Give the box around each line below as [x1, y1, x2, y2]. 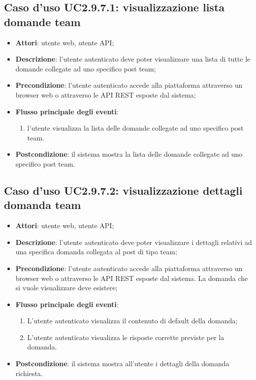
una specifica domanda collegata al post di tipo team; [15, 246, 177, 257]
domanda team [4, 197, 81, 212]
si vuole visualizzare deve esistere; [15, 282, 118, 293]
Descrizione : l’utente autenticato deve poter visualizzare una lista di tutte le [15, 54, 251, 64]
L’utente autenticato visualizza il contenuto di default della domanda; [27, 315, 238, 326]
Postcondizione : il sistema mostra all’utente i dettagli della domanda [15, 358, 229, 369]
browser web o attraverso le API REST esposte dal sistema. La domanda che [15, 273, 248, 283]
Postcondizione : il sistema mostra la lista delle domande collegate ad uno [15, 149, 243, 159]
